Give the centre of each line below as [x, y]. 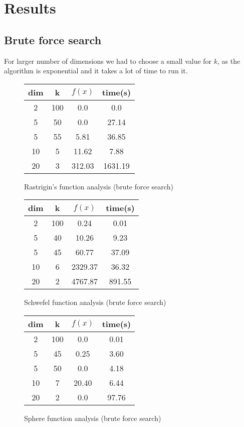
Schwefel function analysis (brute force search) [95, 302]
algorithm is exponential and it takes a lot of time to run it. [96, 71]
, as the [229, 61]
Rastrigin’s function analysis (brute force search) [99, 186]
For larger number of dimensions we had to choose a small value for [108, 61]
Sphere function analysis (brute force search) [93, 418]
